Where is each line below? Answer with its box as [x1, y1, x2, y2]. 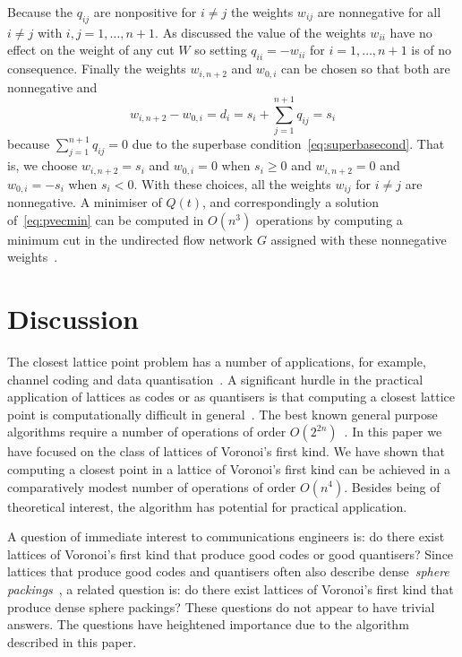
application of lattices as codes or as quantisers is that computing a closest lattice [7, 387, 456, 406]
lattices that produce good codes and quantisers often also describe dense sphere [7, 562, 449, 581]
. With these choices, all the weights [133, 174, 331, 193]
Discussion [7, 300, 139, 337]
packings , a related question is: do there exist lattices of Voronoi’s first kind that [7, 579, 454, 598]
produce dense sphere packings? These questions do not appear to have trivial [7, 597, 435, 616]
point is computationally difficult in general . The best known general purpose [7, 404, 438, 423]
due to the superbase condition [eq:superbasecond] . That [132, 134, 445, 153]
